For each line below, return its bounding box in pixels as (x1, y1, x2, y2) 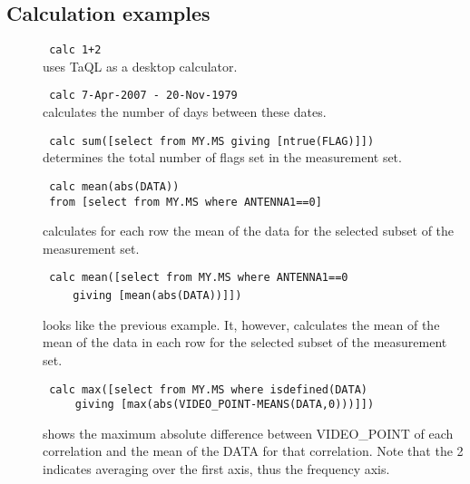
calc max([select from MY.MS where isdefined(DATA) (49, 382, 367, 396)
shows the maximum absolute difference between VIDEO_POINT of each (43, 423, 454, 442)
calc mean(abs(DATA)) (49, 179, 180, 193)
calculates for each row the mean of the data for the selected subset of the (43, 221, 455, 240)
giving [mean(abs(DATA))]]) (73, 289, 242, 303)
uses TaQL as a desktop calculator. (43, 56, 238, 75)
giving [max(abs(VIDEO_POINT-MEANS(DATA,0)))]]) (74, 398, 375, 411)
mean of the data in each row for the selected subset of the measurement (43, 333, 447, 352)
